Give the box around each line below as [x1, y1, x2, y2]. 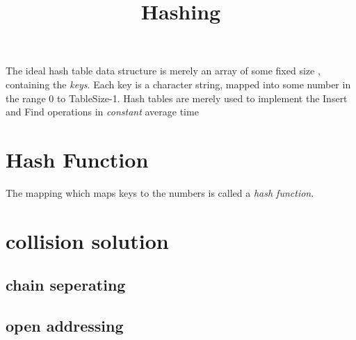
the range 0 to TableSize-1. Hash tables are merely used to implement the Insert [6, 90, 348, 105]
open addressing [6, 315, 124, 337]
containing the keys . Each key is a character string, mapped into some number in [6, 76, 351, 91]
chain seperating [6, 274, 126, 296]
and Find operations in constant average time [6, 104, 199, 119]
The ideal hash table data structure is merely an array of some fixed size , [6, 63, 321, 78]
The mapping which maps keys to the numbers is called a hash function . [6, 185, 314, 200]
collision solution [6, 226, 169, 254]
